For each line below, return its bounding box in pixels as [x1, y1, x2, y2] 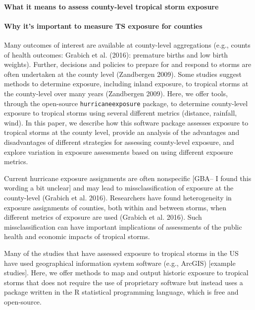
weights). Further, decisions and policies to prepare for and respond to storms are [4, 59, 252, 69]
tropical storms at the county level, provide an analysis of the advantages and [4, 127, 240, 137]
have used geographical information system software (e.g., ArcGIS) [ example [4, 257, 236, 268]
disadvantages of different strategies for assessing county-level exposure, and [4, 136, 234, 147]
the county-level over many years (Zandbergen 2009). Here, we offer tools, [4, 88, 228, 98]
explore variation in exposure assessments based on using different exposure [4, 146, 233, 157]
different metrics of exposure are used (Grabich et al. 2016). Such [4, 212, 202, 222]
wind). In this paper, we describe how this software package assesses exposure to [4, 117, 249, 127]
